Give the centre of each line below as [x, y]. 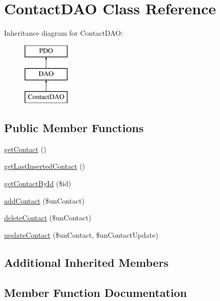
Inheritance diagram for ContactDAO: [64, 33]
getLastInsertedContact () [45, 166]
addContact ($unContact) [44, 200]
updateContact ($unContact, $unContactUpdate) [81, 234]
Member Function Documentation [96, 292]
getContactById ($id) [38, 183]
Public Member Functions [74, 128]
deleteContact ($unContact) [48, 218]
